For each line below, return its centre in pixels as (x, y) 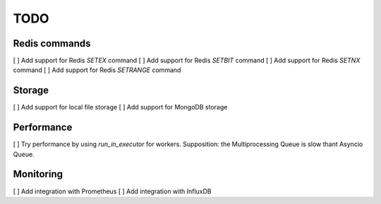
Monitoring (38, 174)
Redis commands (52, 43)
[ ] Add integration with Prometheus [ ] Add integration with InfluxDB (112, 191)
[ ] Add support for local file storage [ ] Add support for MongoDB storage (120, 107)
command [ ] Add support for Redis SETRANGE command (97, 70)
